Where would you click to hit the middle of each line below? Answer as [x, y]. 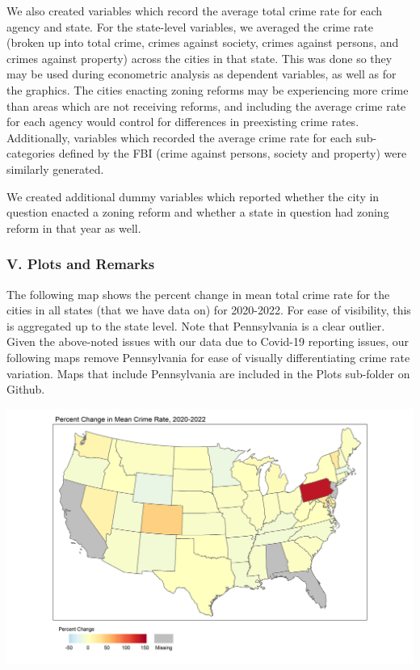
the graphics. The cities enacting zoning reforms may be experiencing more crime [208, 89]
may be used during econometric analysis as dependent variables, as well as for [202, 74]
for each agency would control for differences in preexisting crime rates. [183, 122]
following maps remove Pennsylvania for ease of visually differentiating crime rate [208, 357]
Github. [26, 389]
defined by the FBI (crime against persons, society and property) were [233, 153]
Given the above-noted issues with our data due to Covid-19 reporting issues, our [208, 341]
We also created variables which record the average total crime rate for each [195, 11]
